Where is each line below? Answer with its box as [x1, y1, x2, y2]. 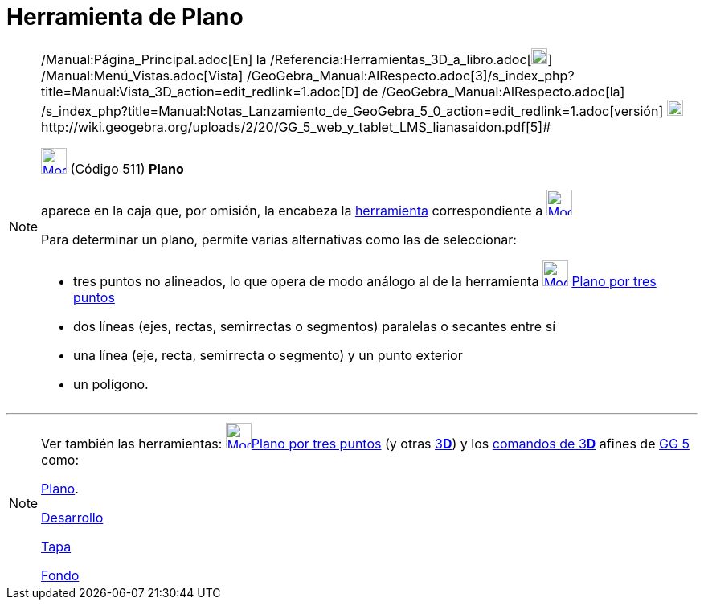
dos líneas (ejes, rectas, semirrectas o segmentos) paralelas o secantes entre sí [73, 317, 555, 334]
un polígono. [73, 375, 149, 392]
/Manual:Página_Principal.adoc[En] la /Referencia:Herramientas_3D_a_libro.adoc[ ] [41, 51, 553, 68]
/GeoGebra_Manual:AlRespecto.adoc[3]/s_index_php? [246, 67, 575, 84]
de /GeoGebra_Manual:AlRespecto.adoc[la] [362, 83, 625, 100]
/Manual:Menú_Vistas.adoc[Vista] [41, 67, 244, 84]
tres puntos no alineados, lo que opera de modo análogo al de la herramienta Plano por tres [73, 272, 657, 289]
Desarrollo [41, 509, 104, 526]
